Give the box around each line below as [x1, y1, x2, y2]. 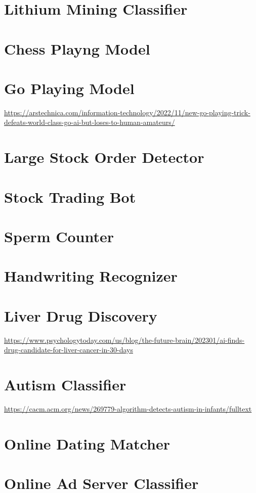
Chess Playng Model [4, 38, 150, 59]
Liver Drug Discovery [4, 305, 157, 326]
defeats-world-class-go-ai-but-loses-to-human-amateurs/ [4, 117, 175, 127]
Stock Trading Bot [4, 186, 136, 207]
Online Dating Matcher [4, 433, 170, 454]
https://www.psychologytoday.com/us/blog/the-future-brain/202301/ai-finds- [4, 334, 245, 345]
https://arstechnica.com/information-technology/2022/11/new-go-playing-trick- [4, 107, 250, 117]
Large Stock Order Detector [4, 147, 204, 167]
